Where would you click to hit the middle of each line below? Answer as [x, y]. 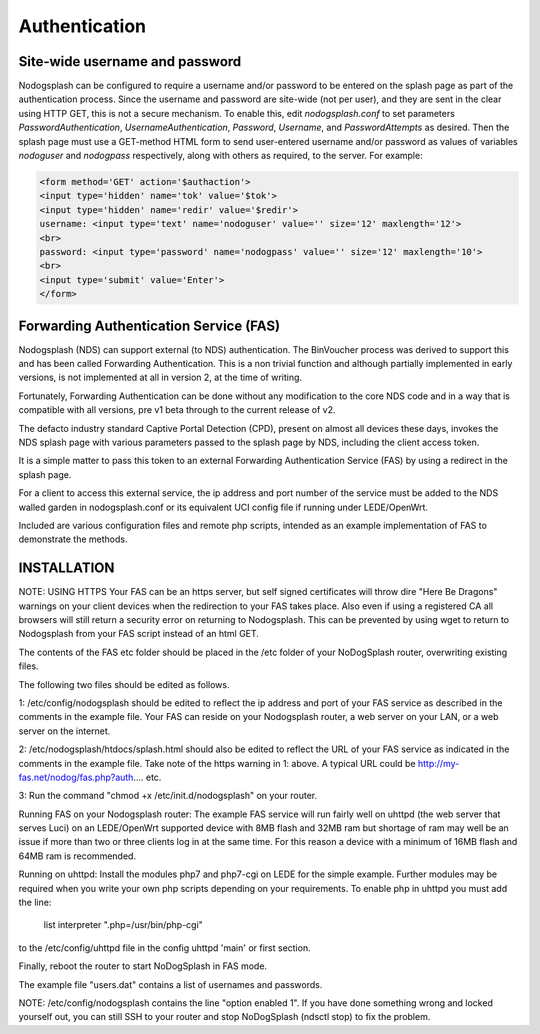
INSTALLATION [66, 568]
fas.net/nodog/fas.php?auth [76, 777]
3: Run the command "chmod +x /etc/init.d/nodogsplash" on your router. [168, 796]
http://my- [438, 763]
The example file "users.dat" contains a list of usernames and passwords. [170, 984]
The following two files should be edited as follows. [124, 684]
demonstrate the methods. [73, 539]
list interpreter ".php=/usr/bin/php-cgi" [123, 925]
